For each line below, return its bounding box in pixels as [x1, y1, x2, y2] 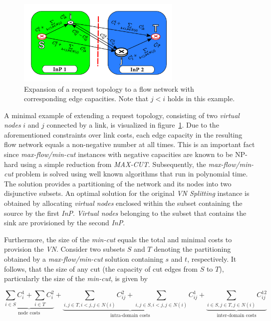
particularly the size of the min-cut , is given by [4, 273, 148, 284]
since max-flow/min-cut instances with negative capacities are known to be [4, 149, 233, 160]
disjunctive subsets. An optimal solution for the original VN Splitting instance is [4, 188, 250, 198]
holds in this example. [167, 93, 235, 104]
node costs [18, 310, 40, 316]
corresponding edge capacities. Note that [24, 93, 149, 104]
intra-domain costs [110, 313, 150, 318]
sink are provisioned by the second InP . [4, 217, 125, 228]
